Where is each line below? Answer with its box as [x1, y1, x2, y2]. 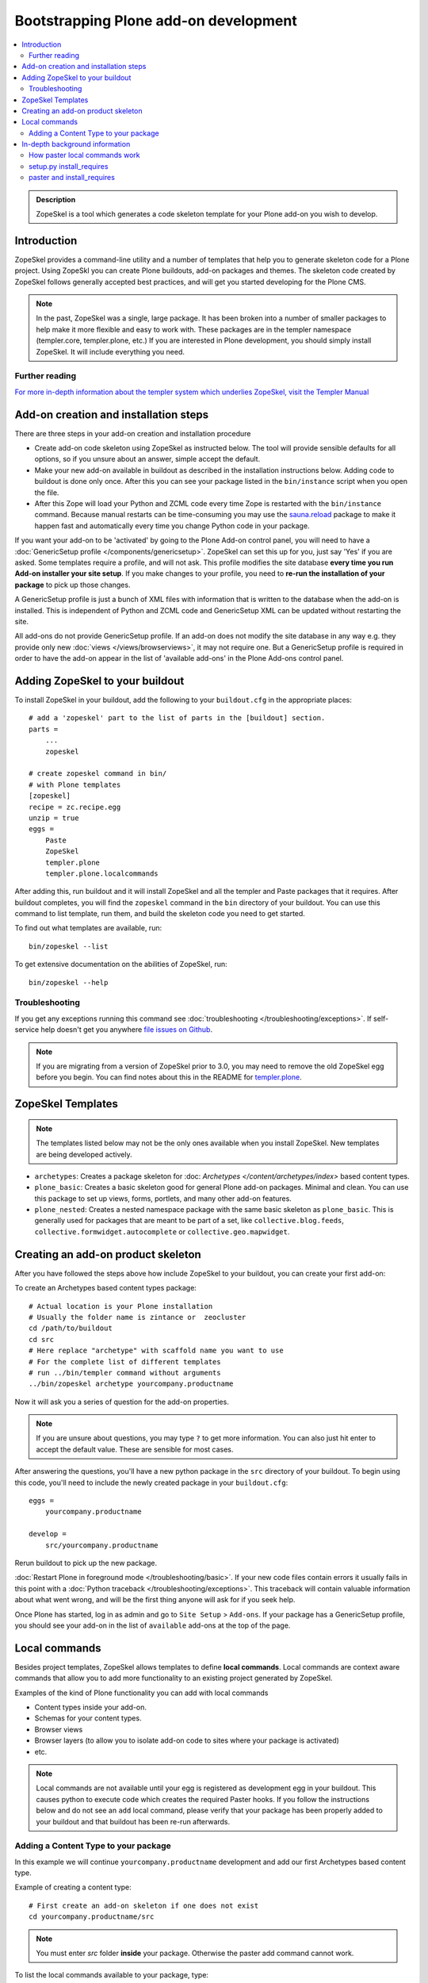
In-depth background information [21, 140, 131, 149]
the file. [34, 488, 59, 497]
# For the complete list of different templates [29, 1357, 221, 1366]
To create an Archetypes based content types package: [14, 1283, 197, 1293]
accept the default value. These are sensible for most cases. [36, 1444, 234, 1454]
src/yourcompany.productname [44, 1540, 159, 1550]
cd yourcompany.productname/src [29, 1912, 155, 1921]
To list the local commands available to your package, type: [14, 1970, 209, 1980]
